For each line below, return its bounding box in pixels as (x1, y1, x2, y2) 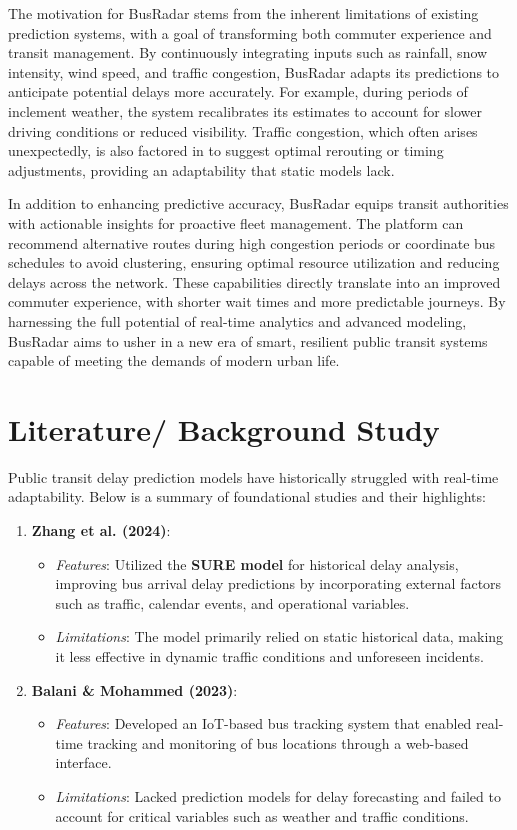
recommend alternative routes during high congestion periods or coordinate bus (8, 232, 496, 253)
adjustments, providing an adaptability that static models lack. (8, 159, 395, 180)
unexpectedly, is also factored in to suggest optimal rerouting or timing (8, 140, 444, 161)
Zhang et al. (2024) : (31, 520, 171, 540)
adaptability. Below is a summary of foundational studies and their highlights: (8, 486, 486, 507)
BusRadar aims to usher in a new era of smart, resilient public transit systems (8, 330, 488, 351)
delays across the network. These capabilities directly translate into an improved (8, 271, 501, 292)
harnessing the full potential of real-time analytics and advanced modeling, (8, 310, 467, 331)
